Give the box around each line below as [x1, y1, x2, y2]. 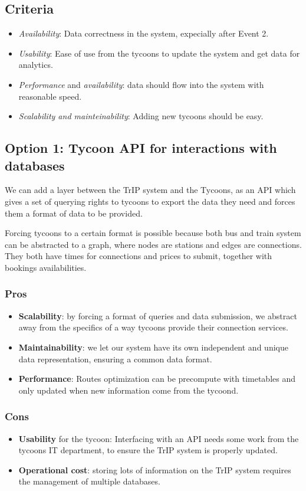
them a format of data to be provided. [5, 207, 143, 219]
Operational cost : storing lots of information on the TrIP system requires [18, 463, 291, 476]
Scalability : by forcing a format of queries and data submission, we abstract [18, 309, 297, 322]
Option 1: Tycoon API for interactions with [5, 139, 277, 157]
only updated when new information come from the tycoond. [18, 384, 239, 396]
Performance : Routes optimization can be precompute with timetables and [18, 372, 296, 385]
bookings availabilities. [5, 261, 87, 273]
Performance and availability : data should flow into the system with [18, 78, 264, 90]
